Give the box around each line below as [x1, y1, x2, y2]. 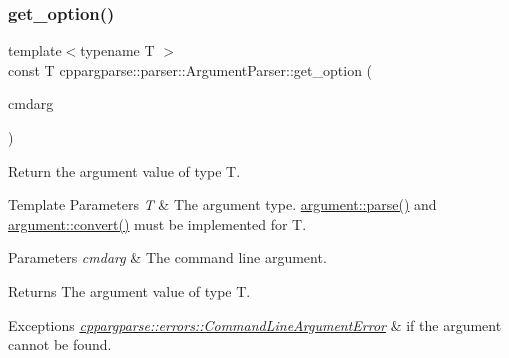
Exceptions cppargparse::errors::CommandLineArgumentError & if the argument [8, 314, 502, 335]
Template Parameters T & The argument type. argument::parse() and [8, 194, 437, 215]
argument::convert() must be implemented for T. [8, 213, 307, 234]
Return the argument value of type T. [8, 160, 241, 181]
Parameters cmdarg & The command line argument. [8, 247, 327, 268]
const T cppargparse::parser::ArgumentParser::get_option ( [8, 59, 373, 80]
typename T [80, 40, 155, 61]
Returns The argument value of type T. [8, 280, 251, 301]
